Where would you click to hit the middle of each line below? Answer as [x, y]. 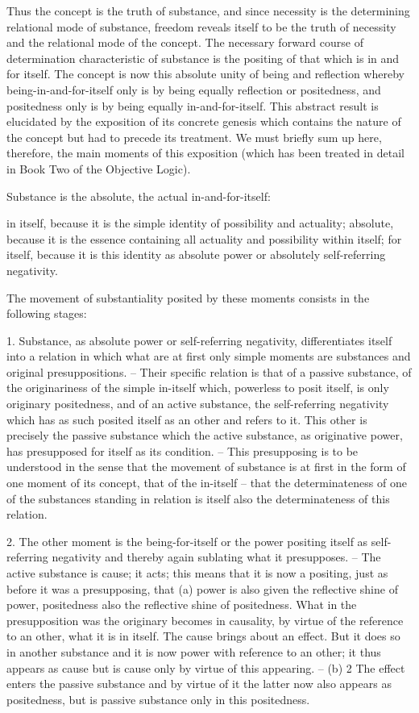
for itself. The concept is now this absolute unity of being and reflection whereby [205, 74]
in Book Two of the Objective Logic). [99, 168]
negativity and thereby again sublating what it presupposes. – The [216, 557]
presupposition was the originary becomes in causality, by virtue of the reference [205, 620]
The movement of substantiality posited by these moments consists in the [188, 297]
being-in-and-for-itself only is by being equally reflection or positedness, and [194, 89]
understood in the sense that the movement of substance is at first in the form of [206, 467]
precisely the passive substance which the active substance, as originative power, [205, 435]
